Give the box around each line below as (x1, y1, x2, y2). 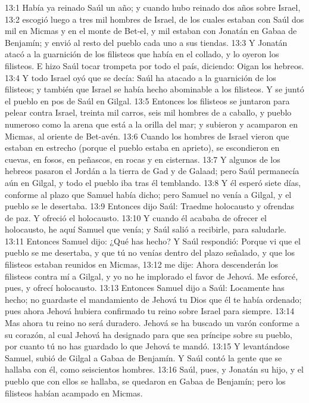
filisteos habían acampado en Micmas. (5, 386, 143, 399)
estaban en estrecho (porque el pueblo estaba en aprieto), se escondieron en (5, 141, 280, 154)
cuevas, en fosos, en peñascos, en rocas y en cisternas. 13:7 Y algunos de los (5, 153, 280, 165)
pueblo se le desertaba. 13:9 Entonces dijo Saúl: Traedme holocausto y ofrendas (5, 200, 295, 212)
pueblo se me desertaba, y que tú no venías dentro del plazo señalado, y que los (5, 246, 295, 259)
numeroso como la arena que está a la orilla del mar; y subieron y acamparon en (5, 117, 298, 130)
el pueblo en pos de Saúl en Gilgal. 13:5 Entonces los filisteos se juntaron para (5, 94, 290, 107)
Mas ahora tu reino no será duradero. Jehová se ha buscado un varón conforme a (5, 317, 300, 329)
